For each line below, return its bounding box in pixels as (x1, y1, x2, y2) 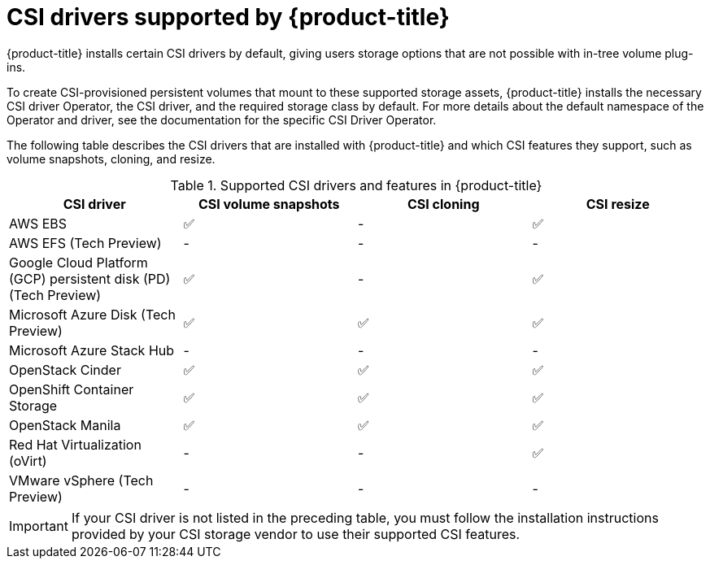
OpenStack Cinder (9, 361, 121, 378)
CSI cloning (407, 195, 480, 212)
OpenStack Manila (9, 416, 121, 433)
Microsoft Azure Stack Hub (9, 341, 175, 359)
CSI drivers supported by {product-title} (7, 3, 450, 31)
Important (9, 517, 68, 534)
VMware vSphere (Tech (9, 472, 154, 489)
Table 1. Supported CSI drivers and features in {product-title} (170, 176, 542, 193)
